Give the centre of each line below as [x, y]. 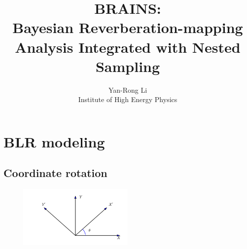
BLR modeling [54, 141]
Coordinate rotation [55, 173]
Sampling [128, 66]
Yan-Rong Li [128, 89]
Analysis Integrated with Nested [128, 47]
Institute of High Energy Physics [128, 99]
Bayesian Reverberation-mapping [128, 27]
